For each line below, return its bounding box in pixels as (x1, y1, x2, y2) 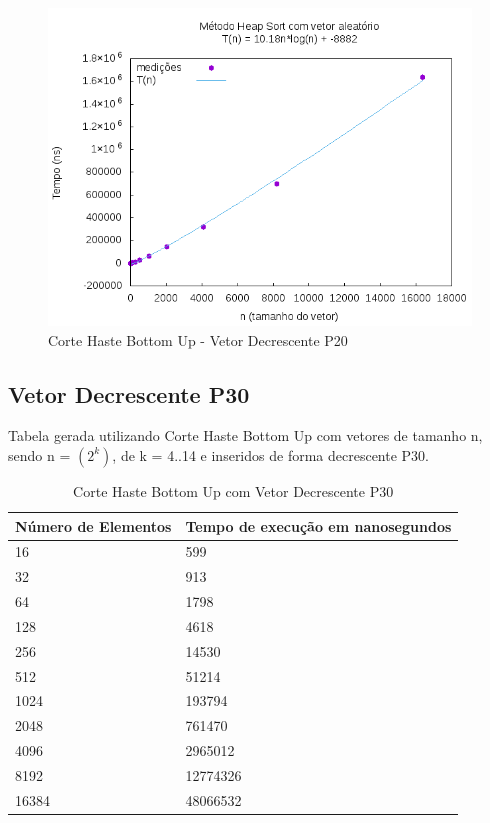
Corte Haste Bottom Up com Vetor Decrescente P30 (73, 480, 394, 501)
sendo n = (8, 444, 71, 465)
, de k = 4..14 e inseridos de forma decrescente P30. (112, 444, 429, 465)
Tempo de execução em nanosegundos (185, 515, 452, 536)
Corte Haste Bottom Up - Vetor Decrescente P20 (48, 329, 348, 350)
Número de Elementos (15, 515, 172, 536)
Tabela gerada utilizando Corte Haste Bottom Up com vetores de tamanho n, (8, 425, 483, 446)
